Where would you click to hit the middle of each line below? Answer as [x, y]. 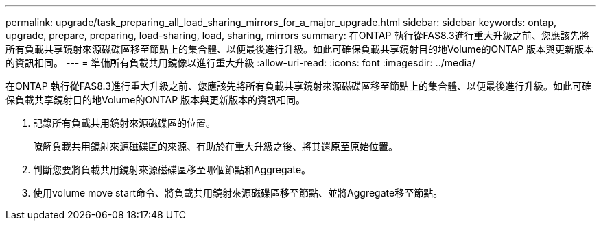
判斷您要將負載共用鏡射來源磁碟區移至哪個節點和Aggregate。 [172, 169]
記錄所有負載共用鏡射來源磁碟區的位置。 [124, 123]
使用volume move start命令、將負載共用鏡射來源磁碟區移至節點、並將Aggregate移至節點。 [238, 193]
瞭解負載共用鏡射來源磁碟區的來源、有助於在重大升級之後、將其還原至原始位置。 [215, 146]
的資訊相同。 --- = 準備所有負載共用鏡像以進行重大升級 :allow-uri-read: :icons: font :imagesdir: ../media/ [241, 63]
